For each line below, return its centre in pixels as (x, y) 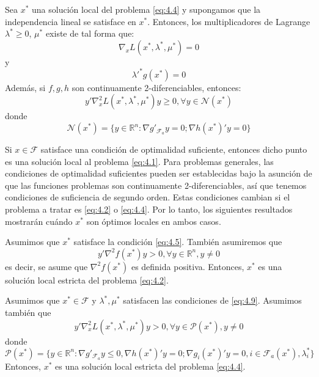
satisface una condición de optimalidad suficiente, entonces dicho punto (174, 149)
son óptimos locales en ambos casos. (154, 221)
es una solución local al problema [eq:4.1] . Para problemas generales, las (139, 161)
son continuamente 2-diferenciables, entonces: (156, 87)
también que (28, 312)
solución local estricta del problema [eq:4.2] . (87, 280)
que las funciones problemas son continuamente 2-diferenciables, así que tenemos (156, 185)
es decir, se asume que (46, 266)
